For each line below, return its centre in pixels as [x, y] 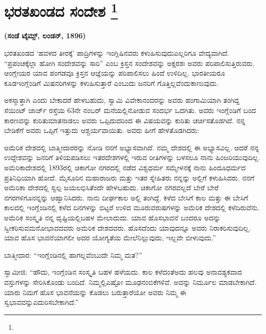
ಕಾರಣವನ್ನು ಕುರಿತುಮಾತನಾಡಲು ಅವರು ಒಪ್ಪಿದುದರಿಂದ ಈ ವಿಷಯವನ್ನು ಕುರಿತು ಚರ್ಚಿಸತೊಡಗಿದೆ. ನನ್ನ [125, 120]
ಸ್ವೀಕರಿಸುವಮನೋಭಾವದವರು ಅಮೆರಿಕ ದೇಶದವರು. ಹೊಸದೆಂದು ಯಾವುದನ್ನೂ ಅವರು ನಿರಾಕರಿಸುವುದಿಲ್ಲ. [128, 227]
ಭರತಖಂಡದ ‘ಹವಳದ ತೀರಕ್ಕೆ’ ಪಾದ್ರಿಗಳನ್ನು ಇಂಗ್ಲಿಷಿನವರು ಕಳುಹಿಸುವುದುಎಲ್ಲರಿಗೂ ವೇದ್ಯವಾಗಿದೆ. [117, 53]
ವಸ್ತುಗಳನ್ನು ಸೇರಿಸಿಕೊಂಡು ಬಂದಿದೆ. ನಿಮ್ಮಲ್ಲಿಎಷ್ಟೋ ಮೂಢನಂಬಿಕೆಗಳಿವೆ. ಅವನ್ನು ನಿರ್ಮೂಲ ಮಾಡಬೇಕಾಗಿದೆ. [130, 282]
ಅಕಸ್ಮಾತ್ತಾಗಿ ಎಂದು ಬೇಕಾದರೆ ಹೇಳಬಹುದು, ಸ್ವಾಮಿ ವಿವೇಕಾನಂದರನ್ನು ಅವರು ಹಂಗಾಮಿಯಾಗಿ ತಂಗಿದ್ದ [122, 100]
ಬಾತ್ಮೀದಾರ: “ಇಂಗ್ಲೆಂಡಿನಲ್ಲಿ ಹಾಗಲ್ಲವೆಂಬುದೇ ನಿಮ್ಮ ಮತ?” [73, 254]
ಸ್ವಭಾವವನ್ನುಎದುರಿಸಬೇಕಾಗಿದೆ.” [41, 302]
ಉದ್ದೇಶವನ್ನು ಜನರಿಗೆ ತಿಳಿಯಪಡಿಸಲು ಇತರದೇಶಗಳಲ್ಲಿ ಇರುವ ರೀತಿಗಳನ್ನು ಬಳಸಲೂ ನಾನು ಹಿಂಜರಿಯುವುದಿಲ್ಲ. [132, 157]
